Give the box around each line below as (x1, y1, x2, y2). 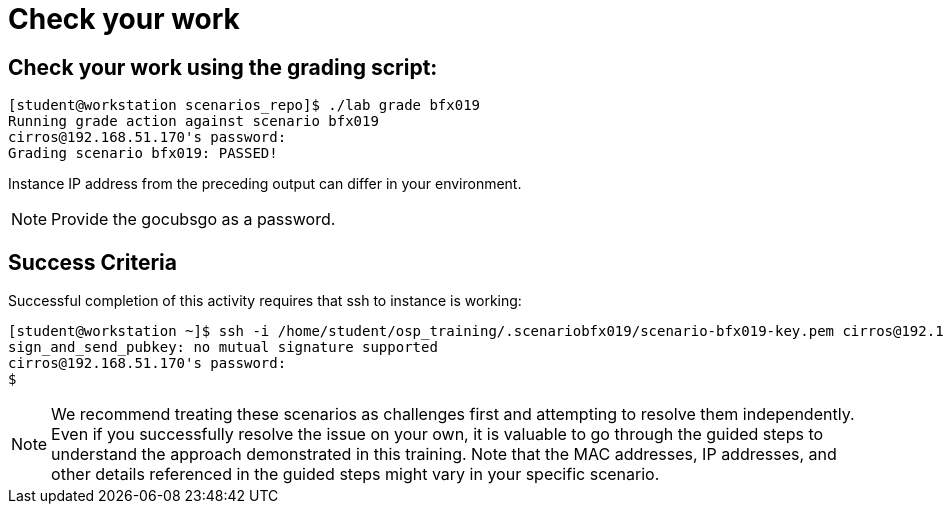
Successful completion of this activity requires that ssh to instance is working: (8, 292, 522, 310)
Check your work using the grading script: (8, 54, 438, 80)
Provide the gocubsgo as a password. (51, 209, 336, 230)
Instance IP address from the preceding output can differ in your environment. (8, 175, 522, 193)
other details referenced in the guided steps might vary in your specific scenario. (51, 464, 660, 485)
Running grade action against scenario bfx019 (8, 113, 379, 130)
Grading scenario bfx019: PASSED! (8, 145, 278, 162)
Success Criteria (8, 249, 177, 275)
